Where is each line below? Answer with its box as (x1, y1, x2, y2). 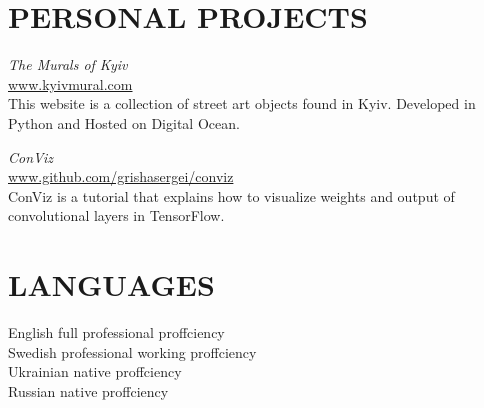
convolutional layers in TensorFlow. (8, 205, 225, 226)
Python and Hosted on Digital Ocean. (8, 112, 240, 133)
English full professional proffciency (8, 322, 225, 342)
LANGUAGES (8, 264, 215, 305)
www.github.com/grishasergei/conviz (8, 166, 234, 187)
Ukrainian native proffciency (8, 361, 182, 382)
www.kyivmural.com (8, 73, 133, 94)
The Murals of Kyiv (8, 54, 128, 75)
